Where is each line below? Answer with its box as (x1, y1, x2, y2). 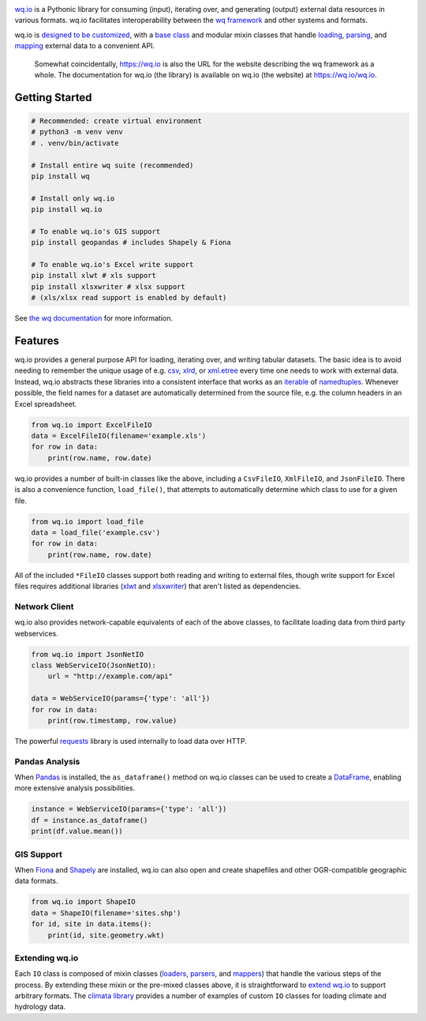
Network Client (14, 601, 74, 612)
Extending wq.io (14, 952, 79, 963)
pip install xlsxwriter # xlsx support (31, 282, 185, 291)
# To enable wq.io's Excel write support (31, 261, 194, 269)
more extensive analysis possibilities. (14, 783, 136, 793)
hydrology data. (14, 1002, 66, 1012)
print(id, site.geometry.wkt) (47, 930, 165, 940)
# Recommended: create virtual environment (31, 116, 203, 126)
